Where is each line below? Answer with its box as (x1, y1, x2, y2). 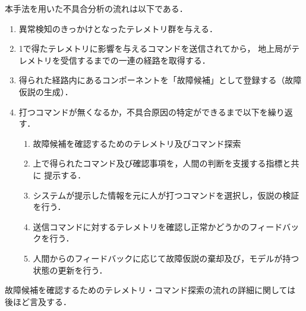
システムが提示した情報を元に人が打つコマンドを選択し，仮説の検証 (33, 189, 299, 201)
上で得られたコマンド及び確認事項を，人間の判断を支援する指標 (33, 157, 283, 169)
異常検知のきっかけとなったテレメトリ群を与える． (18, 22, 217, 34)
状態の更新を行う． (33, 263, 108, 276)
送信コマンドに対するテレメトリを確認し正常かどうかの (33, 220, 250, 233)
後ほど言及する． (5, 295, 71, 307)
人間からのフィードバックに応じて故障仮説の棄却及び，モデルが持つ (33, 252, 299, 264)
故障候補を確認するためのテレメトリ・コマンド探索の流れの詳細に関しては (5, 284, 296, 296)
